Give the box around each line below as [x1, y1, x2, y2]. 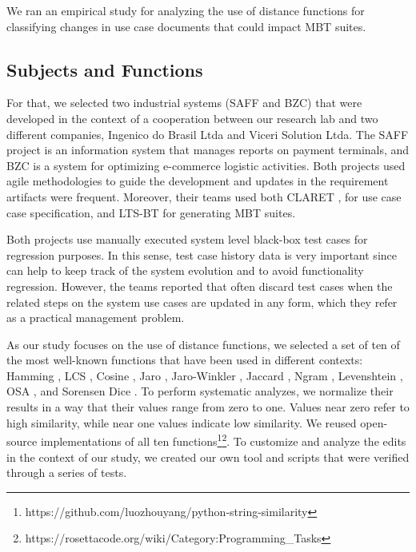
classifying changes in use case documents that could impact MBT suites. [6, 18, 366, 34]
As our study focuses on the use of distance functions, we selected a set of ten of [6, 336, 400, 352]
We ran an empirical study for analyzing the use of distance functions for [6, 2, 365, 18]
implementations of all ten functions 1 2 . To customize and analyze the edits [40, 431, 406, 449]
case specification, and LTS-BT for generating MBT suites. [6, 204, 296, 220]
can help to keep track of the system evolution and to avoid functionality [6, 262, 364, 279]
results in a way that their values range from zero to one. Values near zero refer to [6, 399, 410, 415]
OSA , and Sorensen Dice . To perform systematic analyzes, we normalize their [6, 383, 394, 399]
